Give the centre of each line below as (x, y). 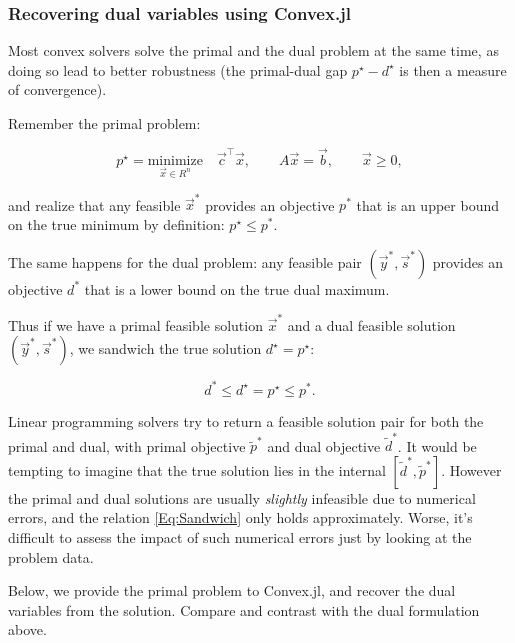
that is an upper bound (427, 204)
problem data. (51, 556)
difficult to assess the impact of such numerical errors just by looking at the (240, 537)
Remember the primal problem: (104, 123)
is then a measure (453, 69)
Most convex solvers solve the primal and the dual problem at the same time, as (253, 50)
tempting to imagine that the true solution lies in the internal (197, 469)
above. (27, 629)
